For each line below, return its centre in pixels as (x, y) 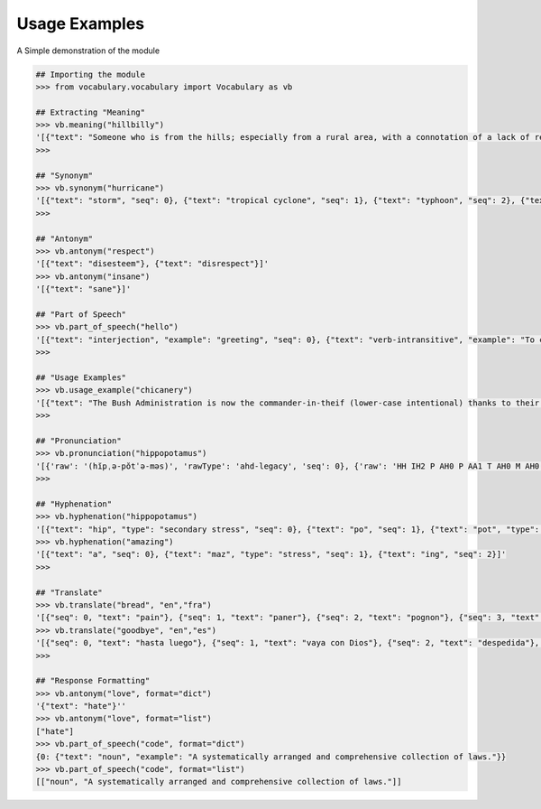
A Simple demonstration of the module (88, 51)
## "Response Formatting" (93, 681)
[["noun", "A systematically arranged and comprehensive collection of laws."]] (219, 782)
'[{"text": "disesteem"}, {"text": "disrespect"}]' (152, 264)
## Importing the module (91, 74)
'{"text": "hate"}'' (81, 706)
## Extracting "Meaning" (91, 112)
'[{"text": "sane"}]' (83, 289)
